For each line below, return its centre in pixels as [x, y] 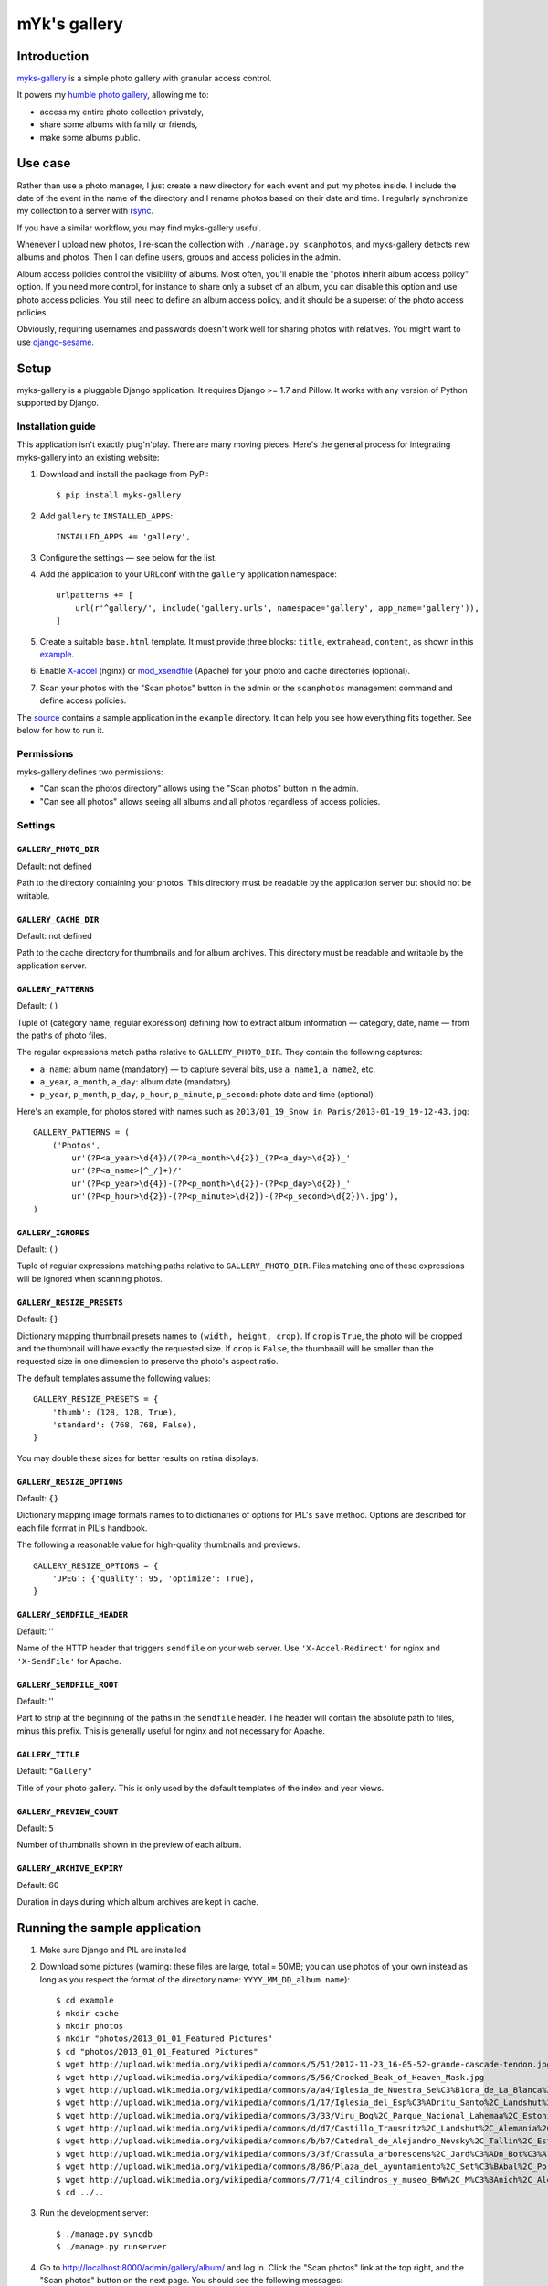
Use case [44, 163]
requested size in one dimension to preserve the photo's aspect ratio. [148, 1362]
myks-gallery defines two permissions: [90, 772]
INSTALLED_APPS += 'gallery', [124, 537]
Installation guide [56, 426]
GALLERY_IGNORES [53, 1233]
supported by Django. [58, 403]
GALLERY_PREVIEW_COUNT [68, 1811]
